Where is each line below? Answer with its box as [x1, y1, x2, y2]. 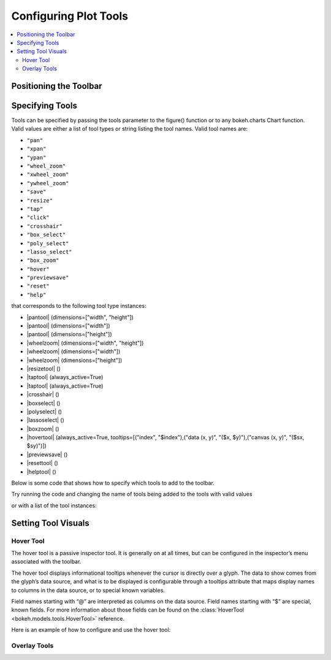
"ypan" [26, 154, 47, 161]
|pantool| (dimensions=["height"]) [26, 331, 113, 338]
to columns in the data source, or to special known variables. [11, 586, 165, 594]
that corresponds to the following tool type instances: [11, 302, 146, 310]
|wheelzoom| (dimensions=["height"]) [26, 356, 123, 364]
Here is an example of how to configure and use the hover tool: [11, 626, 171, 634]
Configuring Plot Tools [11, 9, 129, 23]
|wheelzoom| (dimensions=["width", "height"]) [26, 339, 144, 347]
